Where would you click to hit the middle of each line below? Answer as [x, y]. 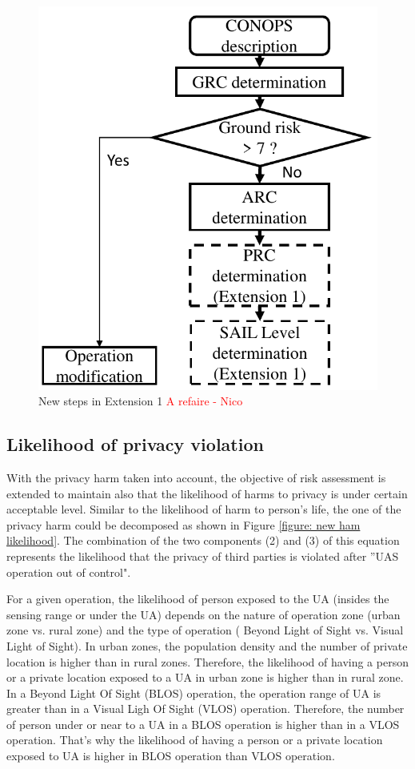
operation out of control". [69, 572]
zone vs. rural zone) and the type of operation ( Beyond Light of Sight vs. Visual [205, 630]
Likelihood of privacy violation [135, 444]
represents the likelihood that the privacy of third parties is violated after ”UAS [203, 556]
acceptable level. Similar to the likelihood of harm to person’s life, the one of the [204, 509]
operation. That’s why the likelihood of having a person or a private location [195, 740]
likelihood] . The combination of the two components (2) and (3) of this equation [203, 540]
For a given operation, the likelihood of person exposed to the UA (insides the [198, 599]
